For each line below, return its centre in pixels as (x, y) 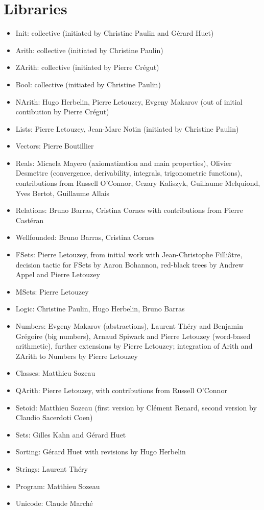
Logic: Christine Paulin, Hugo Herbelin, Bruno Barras (100, 309)
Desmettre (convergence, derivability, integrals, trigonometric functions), (129, 173)
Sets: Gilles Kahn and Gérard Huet (71, 434)
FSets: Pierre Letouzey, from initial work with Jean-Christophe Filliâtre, (129, 254)
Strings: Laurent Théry (52, 468)
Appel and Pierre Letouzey (58, 274)
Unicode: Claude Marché (54, 503)
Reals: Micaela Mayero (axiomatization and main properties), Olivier (124, 163)
